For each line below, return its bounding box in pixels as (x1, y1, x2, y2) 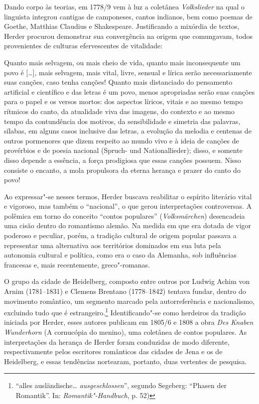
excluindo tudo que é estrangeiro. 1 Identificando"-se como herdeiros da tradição (4, 306, 246, 317)
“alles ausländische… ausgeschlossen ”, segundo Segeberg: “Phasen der (15, 380, 227, 391)
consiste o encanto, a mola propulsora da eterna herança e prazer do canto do (4, 164, 241, 175)
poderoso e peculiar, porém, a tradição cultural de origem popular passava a (4, 230, 237, 241)
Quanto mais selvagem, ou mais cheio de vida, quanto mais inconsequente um (4, 57, 241, 67)
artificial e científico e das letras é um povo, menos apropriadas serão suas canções (4, 86, 255, 97)
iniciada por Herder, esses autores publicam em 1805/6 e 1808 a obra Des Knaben (4, 317, 254, 327)
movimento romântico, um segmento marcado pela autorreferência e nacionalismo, (4, 295, 255, 306)
